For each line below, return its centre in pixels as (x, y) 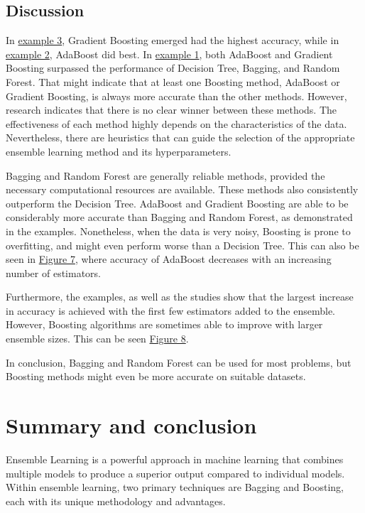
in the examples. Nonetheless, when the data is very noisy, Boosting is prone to (178, 231)
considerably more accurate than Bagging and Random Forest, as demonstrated (179, 217)
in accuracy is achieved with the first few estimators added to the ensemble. (171, 310)
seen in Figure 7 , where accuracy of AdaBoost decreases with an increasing (169, 259)
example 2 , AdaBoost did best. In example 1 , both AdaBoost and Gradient (169, 54)
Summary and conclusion (131, 425)
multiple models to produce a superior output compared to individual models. (175, 473)
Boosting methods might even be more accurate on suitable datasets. (156, 376)
